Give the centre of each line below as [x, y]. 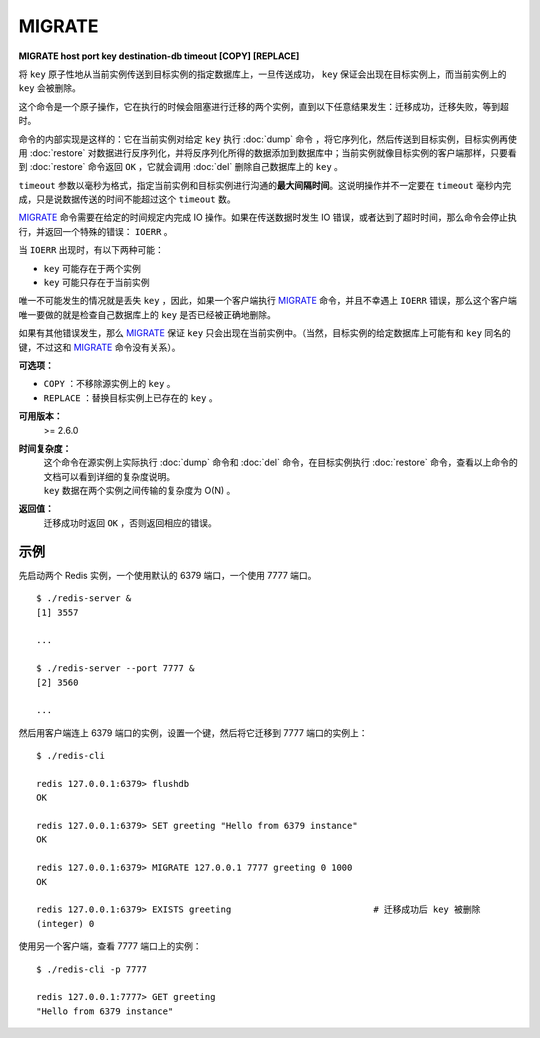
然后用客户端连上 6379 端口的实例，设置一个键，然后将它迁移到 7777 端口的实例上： [193, 732]
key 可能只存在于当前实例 [96, 282]
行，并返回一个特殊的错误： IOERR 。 [96, 231]
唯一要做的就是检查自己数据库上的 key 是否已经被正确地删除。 [147, 314]
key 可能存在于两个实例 [92, 268]
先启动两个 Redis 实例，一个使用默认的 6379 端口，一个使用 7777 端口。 [167, 575]
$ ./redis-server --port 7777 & [115, 668]
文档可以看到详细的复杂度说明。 [109, 476]
